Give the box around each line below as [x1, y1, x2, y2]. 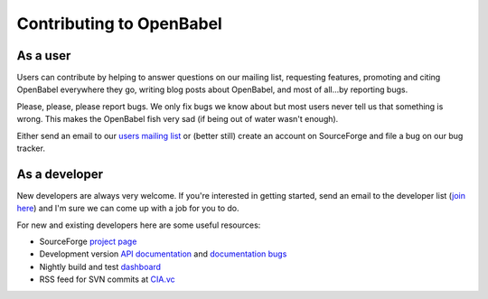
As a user [16, 48, 71, 63]
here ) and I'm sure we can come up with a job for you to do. [16, 203, 239, 214]
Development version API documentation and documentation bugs [39, 248, 287, 259]
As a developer [16, 166, 104, 182]
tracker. [16, 143, 45, 154]
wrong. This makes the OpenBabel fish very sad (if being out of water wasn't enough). [16, 114, 339, 125]
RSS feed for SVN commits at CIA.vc [39, 274, 175, 285]
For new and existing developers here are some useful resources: [16, 220, 261, 230]
